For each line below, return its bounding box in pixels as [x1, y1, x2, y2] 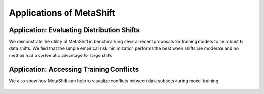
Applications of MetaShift [9, 7, 116, 18]
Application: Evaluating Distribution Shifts [9, 26, 140, 34]
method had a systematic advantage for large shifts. [9, 52, 114, 58]
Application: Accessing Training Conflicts [9, 65, 139, 73]
